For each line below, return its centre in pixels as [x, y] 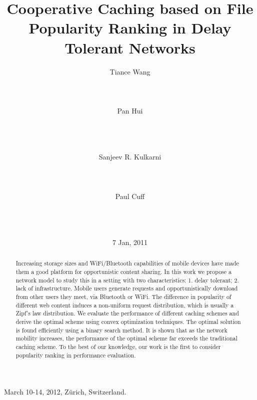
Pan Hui [130, 110]
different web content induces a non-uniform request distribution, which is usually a [125, 305]
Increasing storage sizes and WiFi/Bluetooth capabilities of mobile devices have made [127, 263]
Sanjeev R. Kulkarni [130, 157]
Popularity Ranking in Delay [130, 28]
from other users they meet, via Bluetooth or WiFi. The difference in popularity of [123, 297]
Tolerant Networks [130, 47]
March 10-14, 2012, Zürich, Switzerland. [65, 392]
